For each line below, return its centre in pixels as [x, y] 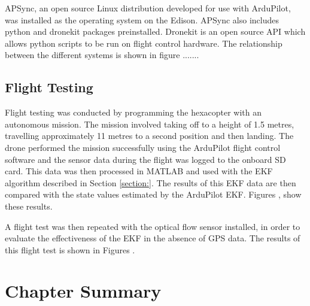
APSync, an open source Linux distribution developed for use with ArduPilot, [148, 8]
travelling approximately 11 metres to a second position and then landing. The [149, 136]
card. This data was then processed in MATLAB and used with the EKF [139, 171]
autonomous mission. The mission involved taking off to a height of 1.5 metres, [150, 124]
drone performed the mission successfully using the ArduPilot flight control [143, 147]
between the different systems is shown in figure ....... [102, 55]
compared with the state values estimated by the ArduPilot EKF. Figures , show [153, 194]
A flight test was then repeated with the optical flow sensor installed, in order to [153, 226]
